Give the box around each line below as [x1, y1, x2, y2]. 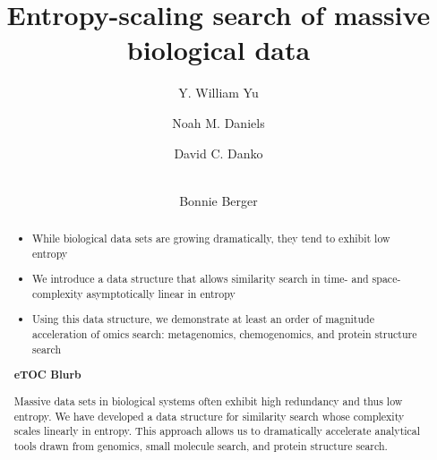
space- [372, 271, 401, 286]
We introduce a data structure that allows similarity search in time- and [32, 271, 369, 286]
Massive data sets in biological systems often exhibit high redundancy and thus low [13, 393, 403, 408]
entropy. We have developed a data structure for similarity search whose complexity [13, 408, 405, 423]
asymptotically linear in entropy [86, 285, 236, 301]
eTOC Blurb [13, 367, 81, 383]
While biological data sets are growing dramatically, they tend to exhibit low [32, 231, 390, 246]
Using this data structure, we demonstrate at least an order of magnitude [32, 311, 374, 327]
